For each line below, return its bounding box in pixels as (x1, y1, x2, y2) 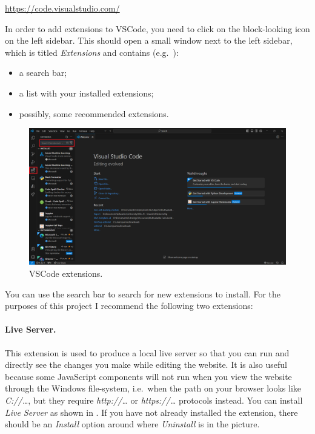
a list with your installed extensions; (19, 86, 154, 99)
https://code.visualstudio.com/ (5, 2, 120, 14)
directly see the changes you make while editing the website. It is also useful (5, 358, 287, 371)
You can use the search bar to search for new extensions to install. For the (5, 287, 281, 300)
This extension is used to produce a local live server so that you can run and (5, 346, 290, 359)
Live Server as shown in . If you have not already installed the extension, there (5, 405, 298, 418)
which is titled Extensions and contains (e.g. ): (5, 46, 179, 58)
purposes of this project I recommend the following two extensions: (5, 299, 253, 312)
